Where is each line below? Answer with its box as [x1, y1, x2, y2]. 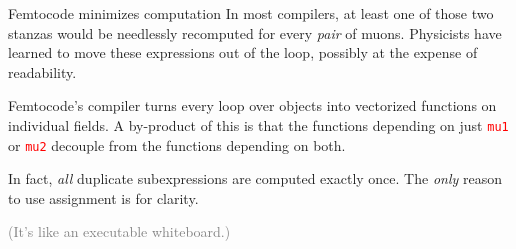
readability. [8, 61, 77, 82]
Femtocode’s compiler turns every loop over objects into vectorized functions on [8, 95, 497, 116]
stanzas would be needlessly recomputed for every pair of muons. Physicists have [8, 22, 502, 43]
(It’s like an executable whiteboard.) [8, 221, 231, 242]
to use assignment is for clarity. [8, 187, 199, 208]
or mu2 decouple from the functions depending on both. [8, 134, 346, 155]
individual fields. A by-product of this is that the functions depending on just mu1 [8, 114, 509, 135]
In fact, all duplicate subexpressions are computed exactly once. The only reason [8, 168, 502, 189]
